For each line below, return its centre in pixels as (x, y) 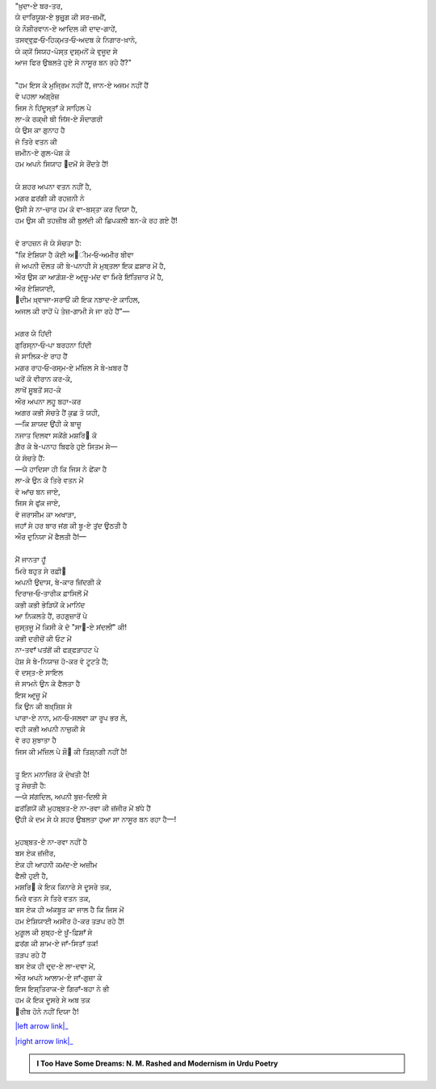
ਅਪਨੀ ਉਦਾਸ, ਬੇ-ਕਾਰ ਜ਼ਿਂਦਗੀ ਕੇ (58, 582)
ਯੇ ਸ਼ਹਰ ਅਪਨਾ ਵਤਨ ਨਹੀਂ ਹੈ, (53, 186)
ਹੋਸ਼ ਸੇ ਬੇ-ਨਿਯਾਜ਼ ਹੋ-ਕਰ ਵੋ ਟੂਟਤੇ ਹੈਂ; (62, 661)
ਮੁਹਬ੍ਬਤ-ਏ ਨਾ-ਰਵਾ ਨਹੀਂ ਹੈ (51, 842)
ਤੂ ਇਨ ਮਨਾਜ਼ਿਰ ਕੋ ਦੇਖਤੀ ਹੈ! (52, 774)
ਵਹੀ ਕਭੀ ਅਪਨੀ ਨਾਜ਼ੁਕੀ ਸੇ (50, 729)
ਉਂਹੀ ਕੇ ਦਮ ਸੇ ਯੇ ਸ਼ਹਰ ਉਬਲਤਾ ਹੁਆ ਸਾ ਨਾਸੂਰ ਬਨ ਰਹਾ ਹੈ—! (96, 819)
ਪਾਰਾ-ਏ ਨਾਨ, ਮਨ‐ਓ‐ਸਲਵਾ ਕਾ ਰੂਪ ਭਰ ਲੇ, (71, 718)
